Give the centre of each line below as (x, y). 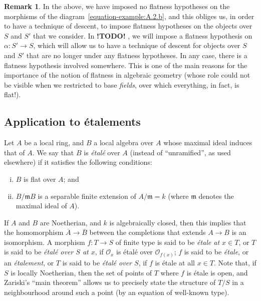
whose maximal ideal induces (208, 142)
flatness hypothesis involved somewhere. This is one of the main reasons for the (126, 65)
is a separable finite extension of (87, 196)
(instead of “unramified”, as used (180, 152)
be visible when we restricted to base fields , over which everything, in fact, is (122, 84)
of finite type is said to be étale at (168, 242)
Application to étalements (72, 121)
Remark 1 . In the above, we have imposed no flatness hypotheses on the (117, 6)
